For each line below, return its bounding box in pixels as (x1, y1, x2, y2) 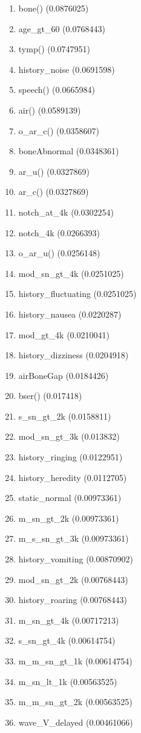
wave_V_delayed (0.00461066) (18, 715, 133, 728)
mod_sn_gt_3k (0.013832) (18, 430, 120, 443)
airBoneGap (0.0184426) (18, 369, 109, 381)
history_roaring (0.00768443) (18, 593, 127, 606)
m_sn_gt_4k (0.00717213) (18, 613, 119, 626)
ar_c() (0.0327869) (18, 185, 89, 198)
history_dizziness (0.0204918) (18, 349, 129, 361)
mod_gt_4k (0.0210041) (18, 328, 110, 341)
